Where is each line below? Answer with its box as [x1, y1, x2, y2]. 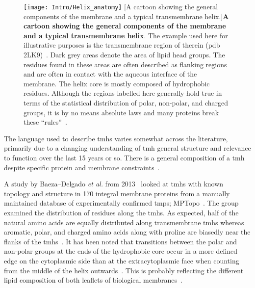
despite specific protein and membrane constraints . [4, 162, 160, 172]
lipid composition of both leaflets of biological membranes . [4, 275, 182, 285]
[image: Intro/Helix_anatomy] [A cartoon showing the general [24, 1, 218, 11]
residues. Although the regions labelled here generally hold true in [24, 88, 222, 98]
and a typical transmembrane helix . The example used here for [24, 30, 228, 40]
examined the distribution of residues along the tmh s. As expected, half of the [4, 207, 239, 217]
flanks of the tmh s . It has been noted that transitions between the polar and [4, 236, 237, 246]
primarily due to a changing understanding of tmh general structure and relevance [4, 143, 251, 153]
